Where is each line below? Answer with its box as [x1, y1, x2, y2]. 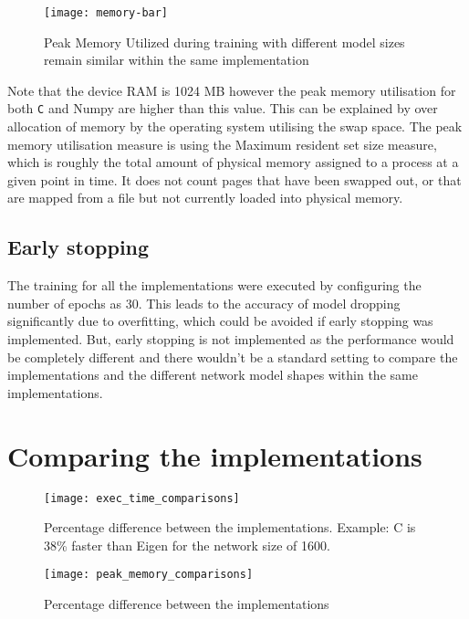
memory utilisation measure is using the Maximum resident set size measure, [7, 134, 437, 153]
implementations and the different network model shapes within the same [7, 365, 418, 384]
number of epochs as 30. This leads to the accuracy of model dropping [7, 293, 401, 312]
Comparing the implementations [7, 436, 422, 474]
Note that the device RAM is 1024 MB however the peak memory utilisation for [7, 80, 456, 100]
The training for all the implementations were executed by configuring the [7, 276, 422, 295]
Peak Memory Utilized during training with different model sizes [44, 32, 405, 51]
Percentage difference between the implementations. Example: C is [44, 518, 416, 537]
